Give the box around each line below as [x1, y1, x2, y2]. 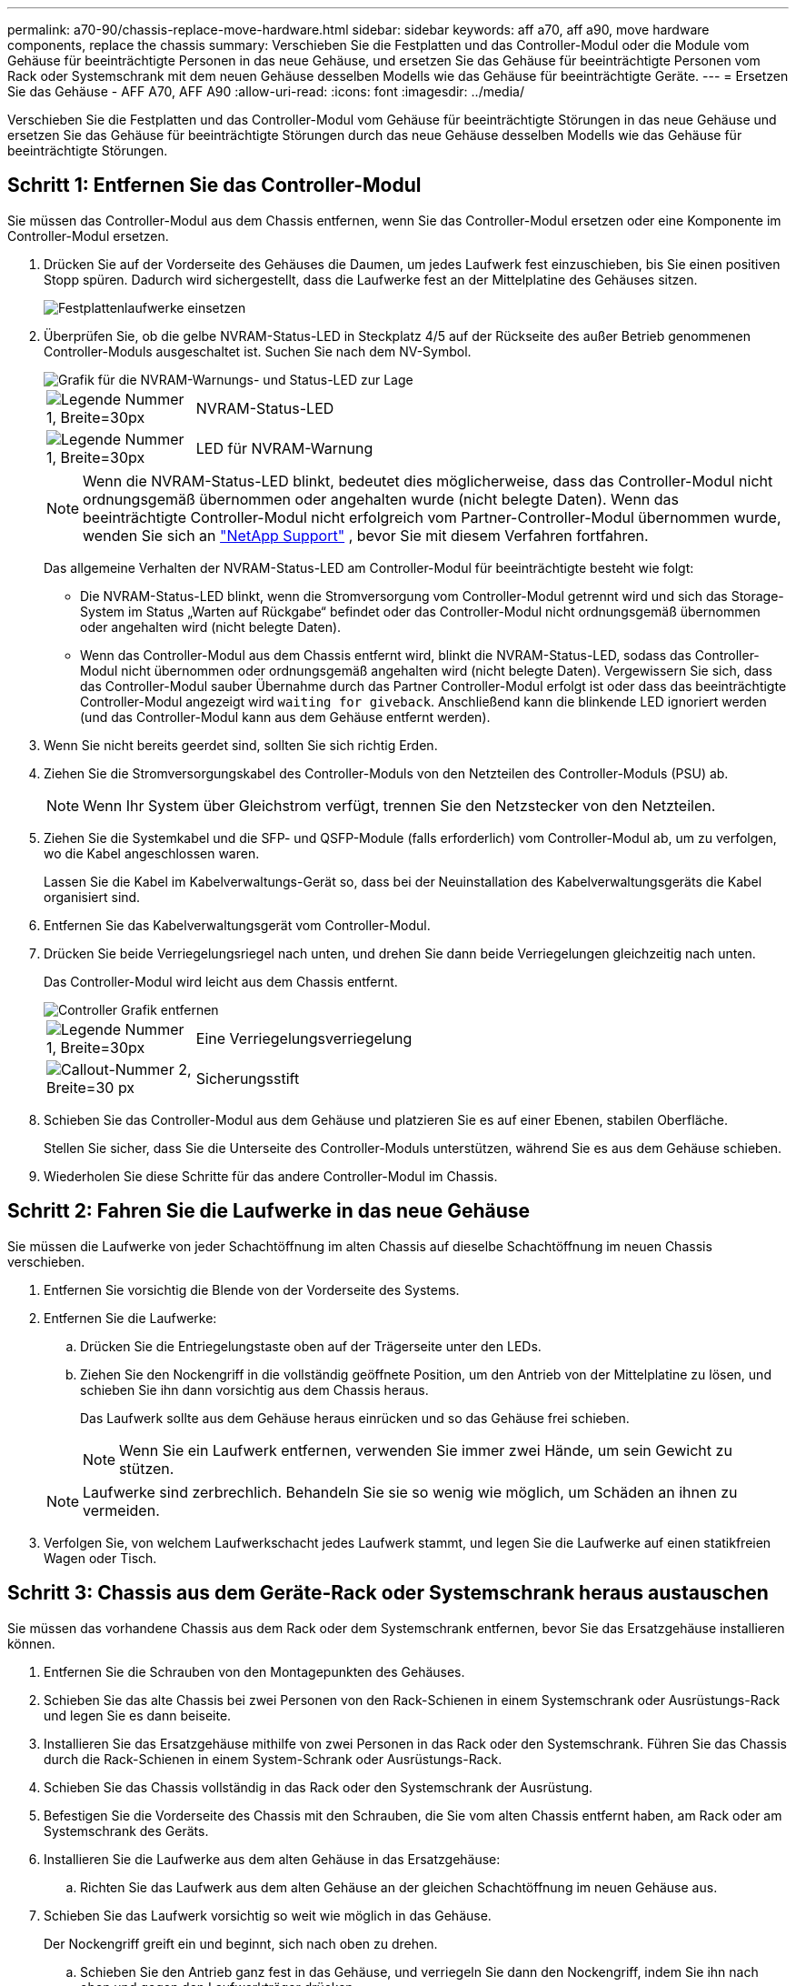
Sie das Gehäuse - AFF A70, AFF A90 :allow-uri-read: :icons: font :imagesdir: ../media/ [7, 84, 524, 99]
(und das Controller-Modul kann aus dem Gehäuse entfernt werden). [80, 708, 491, 725]
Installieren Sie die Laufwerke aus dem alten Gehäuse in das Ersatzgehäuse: [44, 1851, 501, 1867]
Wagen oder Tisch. [44, 1550, 157, 1566]
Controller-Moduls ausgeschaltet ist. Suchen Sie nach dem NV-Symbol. [44, 343, 472, 359]
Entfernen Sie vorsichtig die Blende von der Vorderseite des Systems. [44, 1281, 460, 1298]
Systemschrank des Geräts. [44, 1822, 209, 1839]
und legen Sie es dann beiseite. [44, 1707, 232, 1723]
